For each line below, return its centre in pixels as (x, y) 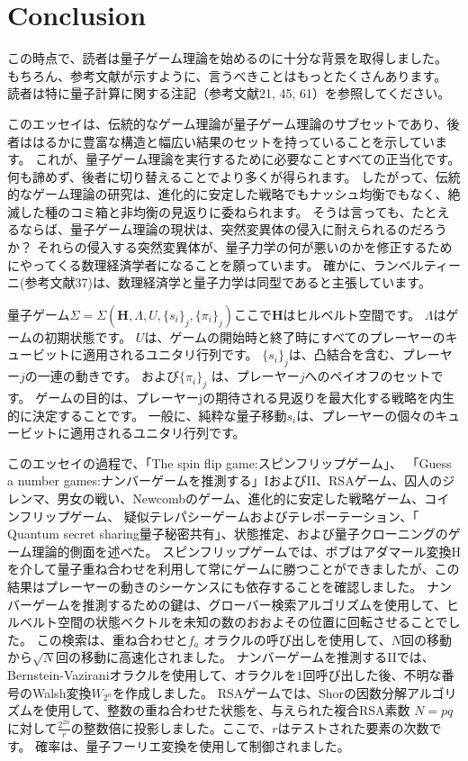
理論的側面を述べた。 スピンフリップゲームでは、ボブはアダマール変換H (246, 551)
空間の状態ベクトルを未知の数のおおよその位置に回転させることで (252, 622)
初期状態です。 (88, 336)
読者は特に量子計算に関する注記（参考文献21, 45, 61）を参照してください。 (229, 93)
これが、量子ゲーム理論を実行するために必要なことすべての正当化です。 (248, 159)
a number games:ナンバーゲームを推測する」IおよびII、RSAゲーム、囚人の (225, 480)
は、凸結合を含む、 (345, 354)
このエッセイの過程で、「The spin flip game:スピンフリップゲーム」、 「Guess (229, 462)
